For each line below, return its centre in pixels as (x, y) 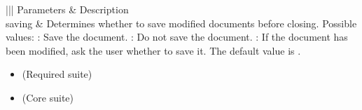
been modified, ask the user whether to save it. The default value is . (153, 50)
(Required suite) (57, 74)
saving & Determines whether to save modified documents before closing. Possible (181, 23)
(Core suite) (48, 97)
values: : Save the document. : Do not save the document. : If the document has (177, 37)
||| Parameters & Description (67, 9)
